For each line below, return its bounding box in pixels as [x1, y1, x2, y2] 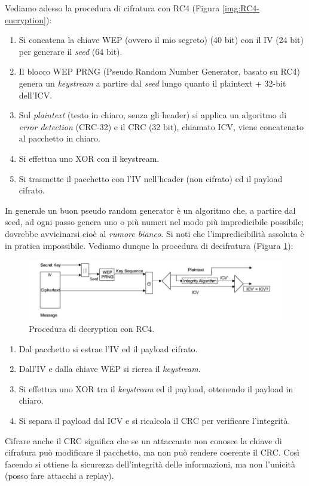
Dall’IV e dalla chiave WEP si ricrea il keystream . [19, 362, 201, 375]
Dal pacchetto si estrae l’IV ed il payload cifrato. [19, 342, 198, 355]
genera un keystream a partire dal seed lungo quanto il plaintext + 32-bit [19, 76, 286, 89]
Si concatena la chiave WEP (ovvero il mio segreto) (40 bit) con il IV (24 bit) [19, 33, 304, 46]
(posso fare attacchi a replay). [5, 469, 114, 482]
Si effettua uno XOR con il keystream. [19, 152, 160, 164]
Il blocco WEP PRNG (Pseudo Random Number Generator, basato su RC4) [19, 65, 300, 78]
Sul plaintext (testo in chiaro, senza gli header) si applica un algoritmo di [19, 109, 287, 121]
